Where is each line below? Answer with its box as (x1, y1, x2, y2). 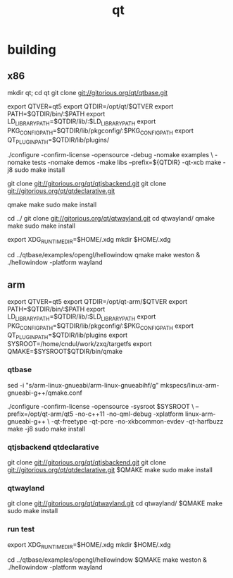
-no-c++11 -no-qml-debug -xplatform (75, 410, 184, 418)
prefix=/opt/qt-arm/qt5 (7, 410, 74, 418)
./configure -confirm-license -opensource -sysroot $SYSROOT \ (7, 402, 194, 410)
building (7, 42, 56, 58)
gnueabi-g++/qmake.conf (7, 388, 82, 397)
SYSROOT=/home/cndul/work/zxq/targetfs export (7, 340, 152, 348)
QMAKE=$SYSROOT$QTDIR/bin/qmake (7, 348, 123, 356)
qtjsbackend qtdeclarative (7, 442, 100, 452)
